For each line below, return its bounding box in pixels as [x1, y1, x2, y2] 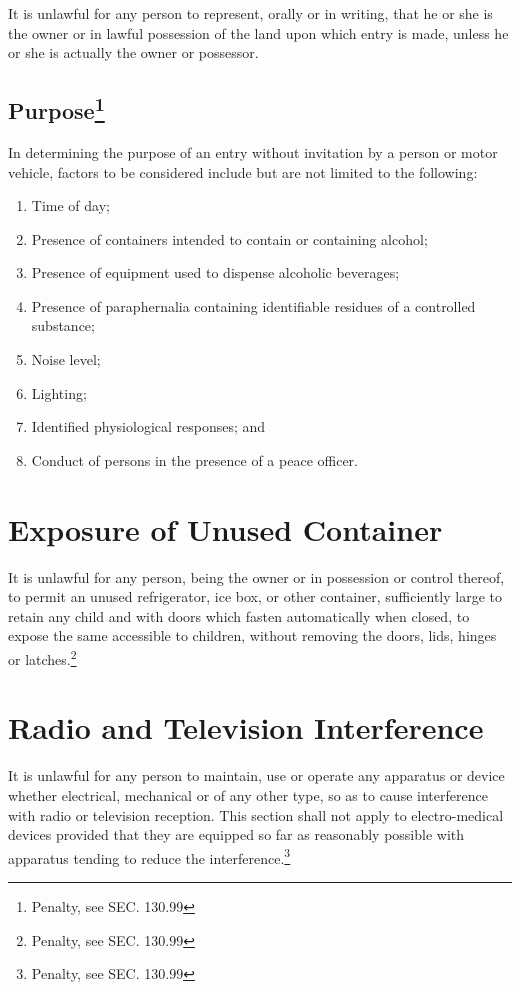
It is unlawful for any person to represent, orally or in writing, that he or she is [8, 2, 493, 23]
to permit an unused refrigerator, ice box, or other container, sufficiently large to [8, 586, 503, 607]
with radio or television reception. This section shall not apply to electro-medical [8, 804, 504, 825]
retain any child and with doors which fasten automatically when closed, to [8, 605, 470, 626]
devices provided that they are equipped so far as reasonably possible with [8, 824, 465, 845]
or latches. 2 [8, 645, 77, 669]
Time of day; [31, 195, 110, 216]
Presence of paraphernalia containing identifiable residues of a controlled [31, 295, 476, 316]
